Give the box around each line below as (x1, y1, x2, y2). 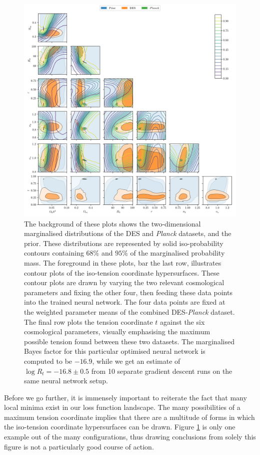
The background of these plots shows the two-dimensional (24, 218, 201, 229)
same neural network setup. (24, 375, 108, 386)
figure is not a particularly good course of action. (4, 441, 154, 451)
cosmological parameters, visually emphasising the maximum (24, 326, 210, 337)
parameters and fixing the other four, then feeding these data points (24, 287, 232, 297)
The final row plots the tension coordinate (24, 316, 153, 327)
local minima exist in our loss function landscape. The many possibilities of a (4, 402, 240, 412)
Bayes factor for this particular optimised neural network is (24, 346, 205, 356)
